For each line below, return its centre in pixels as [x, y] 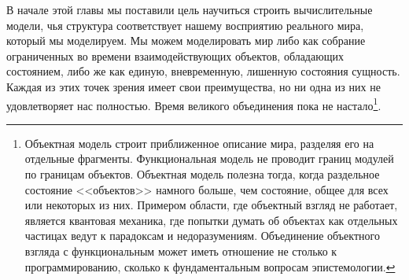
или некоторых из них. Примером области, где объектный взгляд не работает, [211, 205]
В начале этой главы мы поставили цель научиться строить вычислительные [190, 9]
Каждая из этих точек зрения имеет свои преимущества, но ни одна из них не [193, 86]
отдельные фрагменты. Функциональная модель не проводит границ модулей [209, 158]
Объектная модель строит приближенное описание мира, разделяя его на [199, 143]
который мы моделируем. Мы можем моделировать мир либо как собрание [186, 41]
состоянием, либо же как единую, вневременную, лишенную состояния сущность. [203, 71]
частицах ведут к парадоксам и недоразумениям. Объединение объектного [202, 236]
